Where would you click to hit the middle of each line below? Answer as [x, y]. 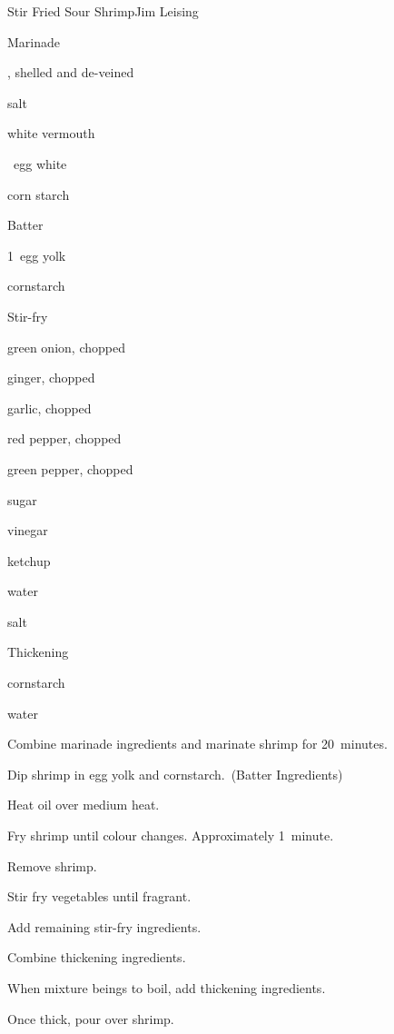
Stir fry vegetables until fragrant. [99, 896]
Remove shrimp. [52, 865]
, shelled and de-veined [71, 72]
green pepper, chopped [70, 468]
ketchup [29, 560]
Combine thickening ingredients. [97, 957]
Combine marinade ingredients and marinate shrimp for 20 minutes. [197, 744]
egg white [40, 163]
